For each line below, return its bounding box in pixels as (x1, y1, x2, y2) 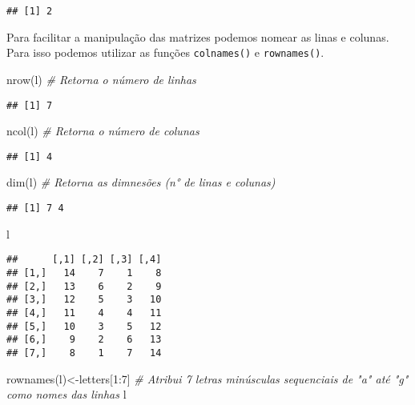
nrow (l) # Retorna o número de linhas (6, 70, 196, 87)
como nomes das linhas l (6, 386, 127, 403)
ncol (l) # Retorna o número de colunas (6, 122, 199, 139)
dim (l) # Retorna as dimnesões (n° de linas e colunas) (6, 174, 276, 190)
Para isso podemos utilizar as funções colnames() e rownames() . (6, 44, 324, 61)
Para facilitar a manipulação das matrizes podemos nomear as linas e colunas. (6, 28, 389, 45)
